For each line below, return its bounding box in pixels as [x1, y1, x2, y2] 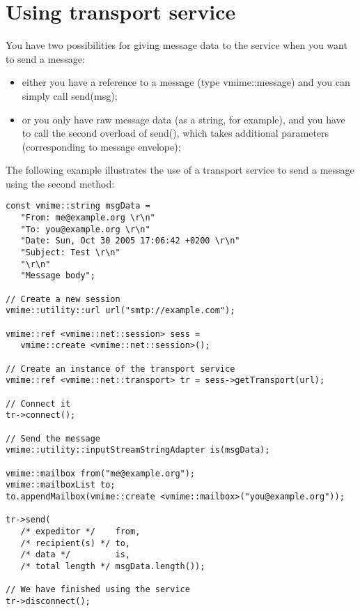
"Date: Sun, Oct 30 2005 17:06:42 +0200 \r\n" [20, 236, 240, 246]
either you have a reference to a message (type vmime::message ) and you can [22, 75, 350, 89]
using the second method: [6, 176, 115, 190]
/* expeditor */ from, [20, 526, 141, 536]
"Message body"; [20, 271, 95, 281]
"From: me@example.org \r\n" [20, 213, 155, 223]
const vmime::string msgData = [6, 201, 150, 211]
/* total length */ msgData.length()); [20, 561, 205, 571]
